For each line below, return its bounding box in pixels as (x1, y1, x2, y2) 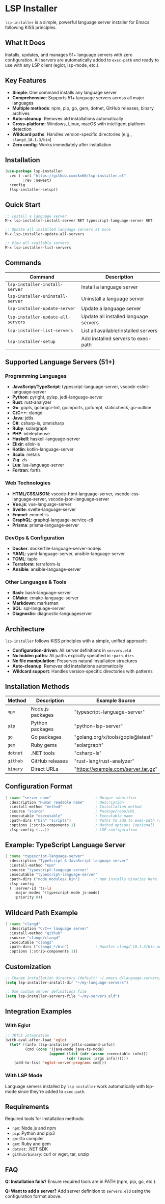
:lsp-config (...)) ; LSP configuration (9, 827, 137, 832)
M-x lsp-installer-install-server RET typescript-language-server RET (5, 218, 153, 224)
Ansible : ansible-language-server (12, 566, 81, 572)
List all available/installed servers (81, 327, 158, 334)
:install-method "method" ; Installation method (9, 804, 141, 810)
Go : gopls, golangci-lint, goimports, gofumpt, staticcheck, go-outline (12, 405, 152, 411)
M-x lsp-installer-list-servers (5, 245, 71, 250)
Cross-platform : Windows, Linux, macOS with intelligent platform (12, 121, 145, 127)
